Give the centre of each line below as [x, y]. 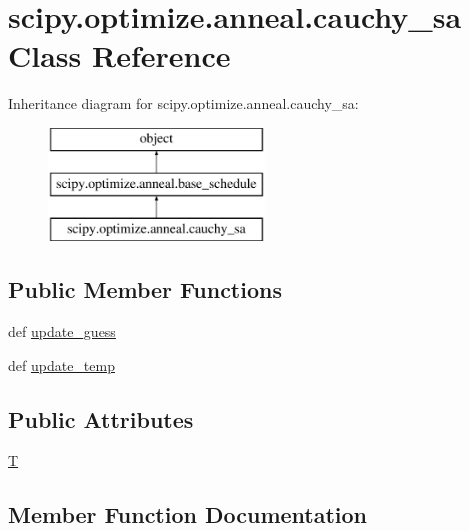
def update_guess [62, 331]
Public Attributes [101, 418]
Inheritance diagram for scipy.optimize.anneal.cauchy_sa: [183, 103]
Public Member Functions [145, 289]
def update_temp [61, 364]
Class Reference [119, 55]
